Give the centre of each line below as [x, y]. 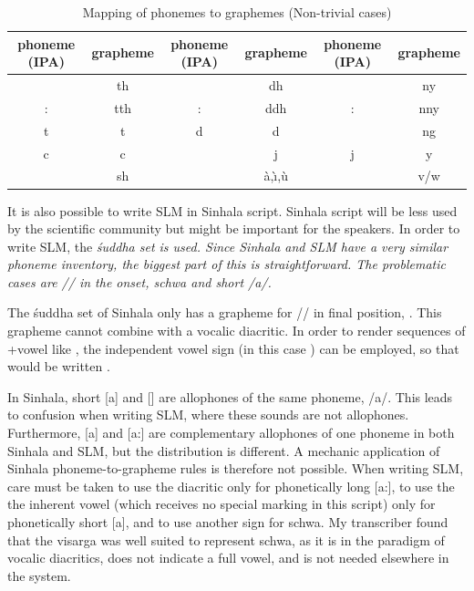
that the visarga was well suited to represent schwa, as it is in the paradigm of [226, 539]
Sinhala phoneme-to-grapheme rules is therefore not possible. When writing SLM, [236, 468]
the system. [39, 575]
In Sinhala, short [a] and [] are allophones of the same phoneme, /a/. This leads [230, 396]
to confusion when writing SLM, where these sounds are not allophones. [208, 415]
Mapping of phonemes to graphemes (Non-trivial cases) [237, 12]
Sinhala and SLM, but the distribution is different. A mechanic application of [224, 450]
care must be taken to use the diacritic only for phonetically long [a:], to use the [231, 486]
